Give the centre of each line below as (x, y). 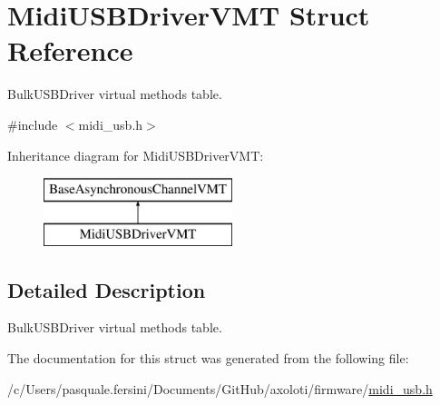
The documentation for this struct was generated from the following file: (208, 358)
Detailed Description (107, 289)
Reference (70, 50)
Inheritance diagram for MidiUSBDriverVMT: (136, 155)
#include (33, 124)
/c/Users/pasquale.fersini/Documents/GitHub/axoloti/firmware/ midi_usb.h (220, 388)
